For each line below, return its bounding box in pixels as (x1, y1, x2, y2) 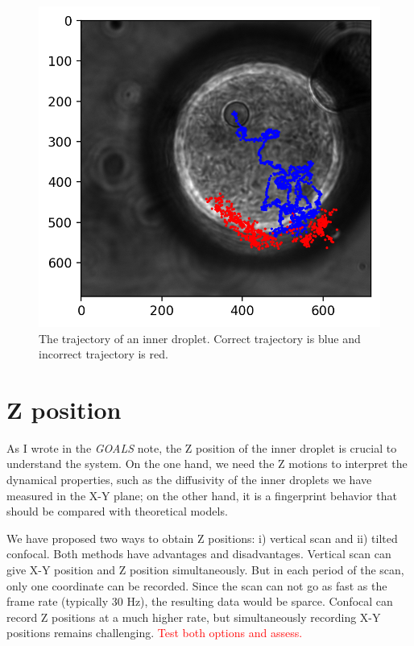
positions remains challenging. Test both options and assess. (6, 624, 303, 641)
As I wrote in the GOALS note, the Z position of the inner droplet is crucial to (6, 439, 397, 456)
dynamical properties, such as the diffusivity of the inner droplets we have (6, 471, 372, 488)
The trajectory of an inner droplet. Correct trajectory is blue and (39, 329, 361, 346)
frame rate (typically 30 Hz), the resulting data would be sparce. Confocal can (6, 593, 393, 610)
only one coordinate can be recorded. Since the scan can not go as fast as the (6, 577, 387, 594)
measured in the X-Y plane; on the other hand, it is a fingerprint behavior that (6, 487, 397, 503)
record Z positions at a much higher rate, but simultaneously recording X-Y (6, 608, 381, 625)
